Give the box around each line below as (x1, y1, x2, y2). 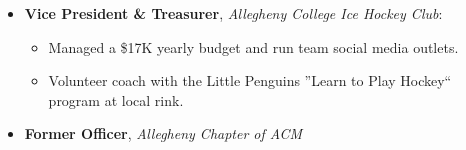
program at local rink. (48, 89, 184, 110)
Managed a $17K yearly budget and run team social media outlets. (48, 36, 459, 57)
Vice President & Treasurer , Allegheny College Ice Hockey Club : (24, 3, 443, 23)
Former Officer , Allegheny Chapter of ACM (24, 123, 303, 144)
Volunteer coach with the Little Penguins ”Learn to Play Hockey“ (48, 70, 452, 91)
